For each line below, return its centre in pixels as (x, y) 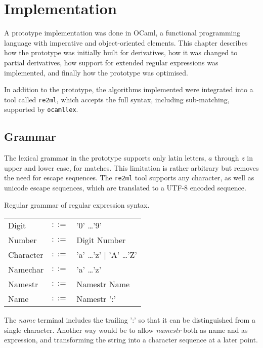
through (227, 158)
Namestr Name (103, 284)
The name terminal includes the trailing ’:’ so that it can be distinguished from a (130, 320)
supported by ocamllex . (41, 109)
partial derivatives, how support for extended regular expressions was (111, 62)
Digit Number (101, 240)
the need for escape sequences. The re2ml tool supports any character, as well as (129, 178)
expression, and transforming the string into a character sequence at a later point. (131, 340)
